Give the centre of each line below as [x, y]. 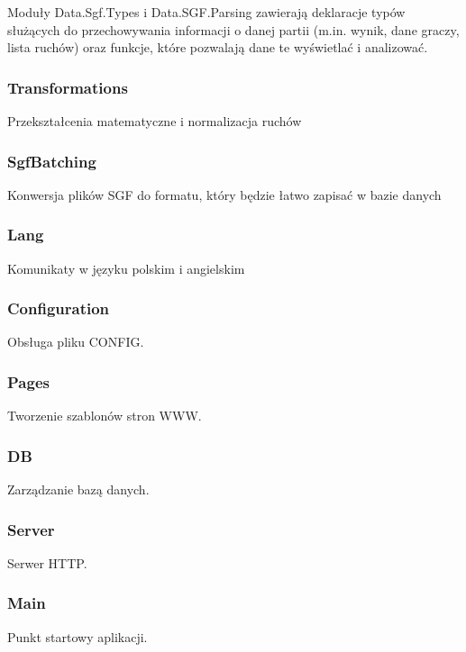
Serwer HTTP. [47, 562]
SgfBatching [52, 161]
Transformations [68, 87]
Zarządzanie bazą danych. [78, 489]
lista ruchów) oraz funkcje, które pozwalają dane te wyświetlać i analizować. [218, 47]
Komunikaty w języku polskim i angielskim [126, 268]
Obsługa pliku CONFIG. [76, 342]
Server [31, 529]
